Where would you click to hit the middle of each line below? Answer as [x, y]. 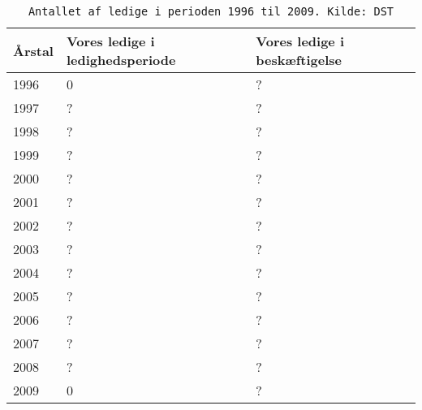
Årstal [33, 50]
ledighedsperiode [121, 60]
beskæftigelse [299, 60]
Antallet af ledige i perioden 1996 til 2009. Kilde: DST [211, 11]
